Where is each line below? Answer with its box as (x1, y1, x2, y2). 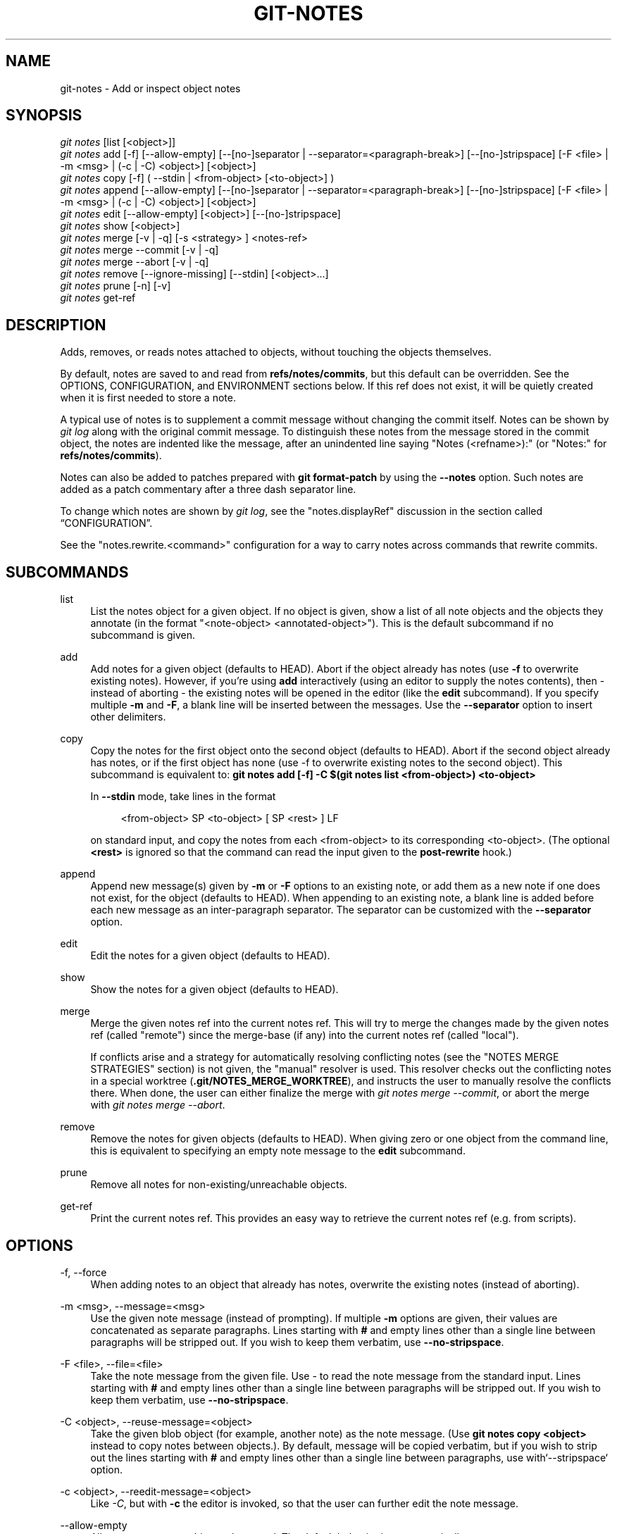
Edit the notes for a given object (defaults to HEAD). (90, 949, 330, 962)
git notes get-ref (60, 292, 136, 304)
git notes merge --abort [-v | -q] (60, 256, 209, 268)
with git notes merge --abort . (90, 1099, 225, 1111)
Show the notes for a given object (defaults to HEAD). (90, 983, 339, 996)
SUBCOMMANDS (6, 563, 129, 581)
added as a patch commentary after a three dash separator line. (60, 483, 356, 496)
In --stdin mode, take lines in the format (90, 790, 276, 803)
